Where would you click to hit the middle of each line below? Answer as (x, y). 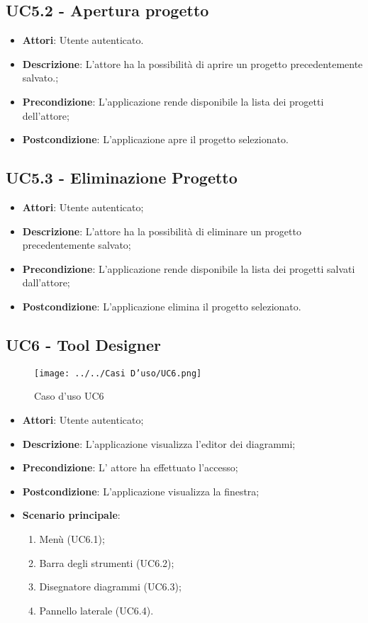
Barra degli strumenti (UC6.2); (107, 562)
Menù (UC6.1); (72, 538)
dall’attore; (46, 282)
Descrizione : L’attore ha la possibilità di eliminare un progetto (162, 231)
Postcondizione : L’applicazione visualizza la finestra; (141, 491)
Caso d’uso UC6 (69, 396)
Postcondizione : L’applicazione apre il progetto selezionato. (155, 139)
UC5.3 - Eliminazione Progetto (122, 178)
